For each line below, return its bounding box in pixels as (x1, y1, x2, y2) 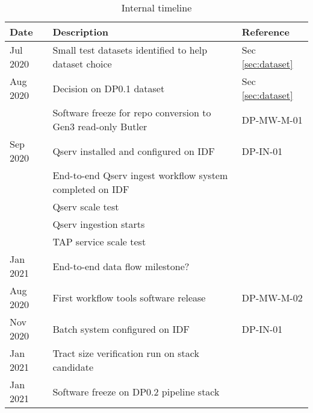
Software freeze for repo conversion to (52, 106, 211, 119)
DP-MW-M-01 (241, 112, 303, 127)
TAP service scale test (52, 235, 146, 248)
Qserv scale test (52, 200, 119, 213)
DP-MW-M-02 (241, 290, 303, 304)
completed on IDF (52, 182, 129, 196)
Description (52, 25, 108, 39)
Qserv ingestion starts (52, 217, 145, 231)
